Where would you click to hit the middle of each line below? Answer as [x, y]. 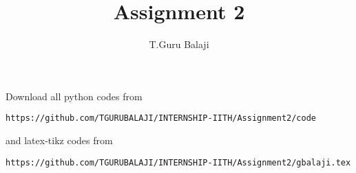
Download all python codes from [74, 96]
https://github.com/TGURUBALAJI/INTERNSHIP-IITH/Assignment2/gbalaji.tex [178, 162]
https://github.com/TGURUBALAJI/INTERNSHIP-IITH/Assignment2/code [161, 118]
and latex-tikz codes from [59, 140]
